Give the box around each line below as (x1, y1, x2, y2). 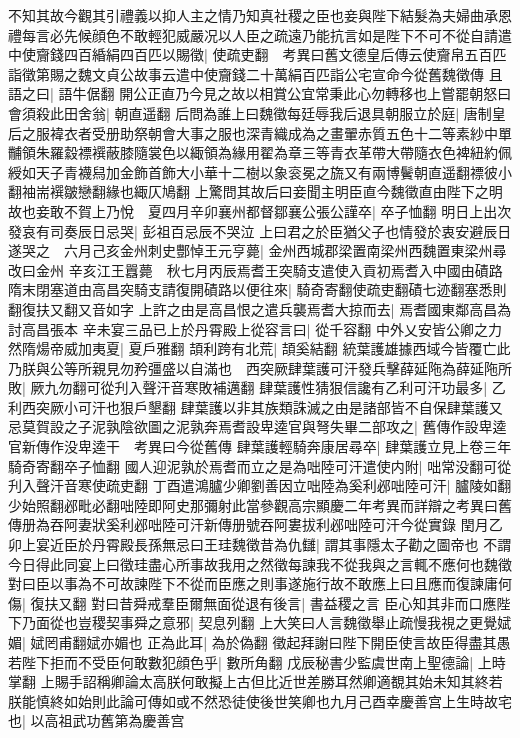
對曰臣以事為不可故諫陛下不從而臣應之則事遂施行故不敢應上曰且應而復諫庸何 (8, 573, 512, 594)
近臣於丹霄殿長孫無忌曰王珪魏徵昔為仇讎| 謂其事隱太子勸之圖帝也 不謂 (49, 534, 512, 555)
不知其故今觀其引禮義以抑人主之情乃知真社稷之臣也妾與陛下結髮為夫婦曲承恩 (8, 5, 512, 25)
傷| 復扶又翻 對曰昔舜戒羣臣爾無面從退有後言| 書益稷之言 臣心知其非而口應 (8, 592, 497, 613)
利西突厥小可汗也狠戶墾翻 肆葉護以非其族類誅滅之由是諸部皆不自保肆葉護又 (8, 396, 503, 417)
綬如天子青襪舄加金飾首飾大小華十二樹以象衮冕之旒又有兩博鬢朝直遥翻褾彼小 (8, 161, 512, 182)
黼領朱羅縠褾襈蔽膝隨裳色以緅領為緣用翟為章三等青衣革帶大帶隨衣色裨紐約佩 (8, 142, 512, 163)
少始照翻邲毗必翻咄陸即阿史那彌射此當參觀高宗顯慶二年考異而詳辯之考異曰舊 (8, 494, 512, 515)
